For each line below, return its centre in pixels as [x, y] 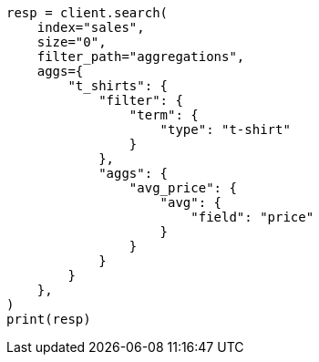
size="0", [72, 42]
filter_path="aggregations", [141, 57]
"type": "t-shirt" [225, 129]
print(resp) [49, 319]
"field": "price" [252, 217]
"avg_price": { [183, 188]
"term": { [164, 115]
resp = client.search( [87, 13]
